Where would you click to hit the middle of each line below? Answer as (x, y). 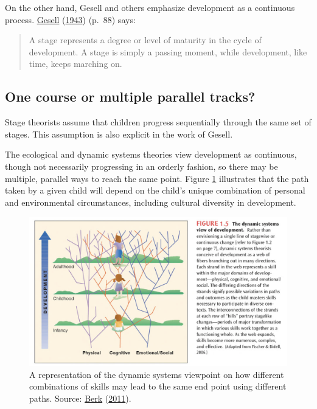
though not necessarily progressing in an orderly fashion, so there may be (141, 166)
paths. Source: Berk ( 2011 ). (80, 398)
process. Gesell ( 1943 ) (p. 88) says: (70, 19)
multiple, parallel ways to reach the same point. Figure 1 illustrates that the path (157, 178)
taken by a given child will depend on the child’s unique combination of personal (155, 190)
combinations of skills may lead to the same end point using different (158, 386)
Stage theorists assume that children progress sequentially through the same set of (158, 122)
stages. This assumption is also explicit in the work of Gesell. (119, 134)
